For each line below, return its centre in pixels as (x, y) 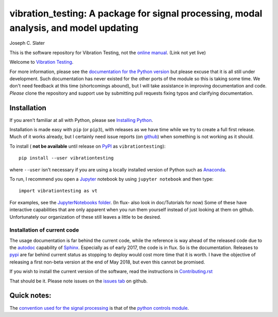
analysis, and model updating (74, 28)
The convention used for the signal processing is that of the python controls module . (99, 308)
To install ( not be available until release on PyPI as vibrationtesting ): (88, 146)
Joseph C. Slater (27, 43)
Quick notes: (30, 296)
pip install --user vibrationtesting (66, 158)
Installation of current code (44, 230)
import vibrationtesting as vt (58, 191)
